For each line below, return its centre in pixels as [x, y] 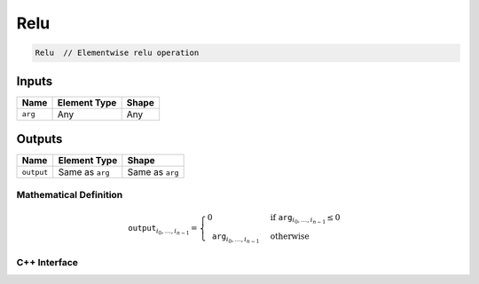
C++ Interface [47, 262]
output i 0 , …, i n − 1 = [163, 229]
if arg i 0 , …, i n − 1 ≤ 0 [305, 219]
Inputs [35, 81]
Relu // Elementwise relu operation [117, 53]
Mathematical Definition [70, 194]
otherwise [290, 236]
